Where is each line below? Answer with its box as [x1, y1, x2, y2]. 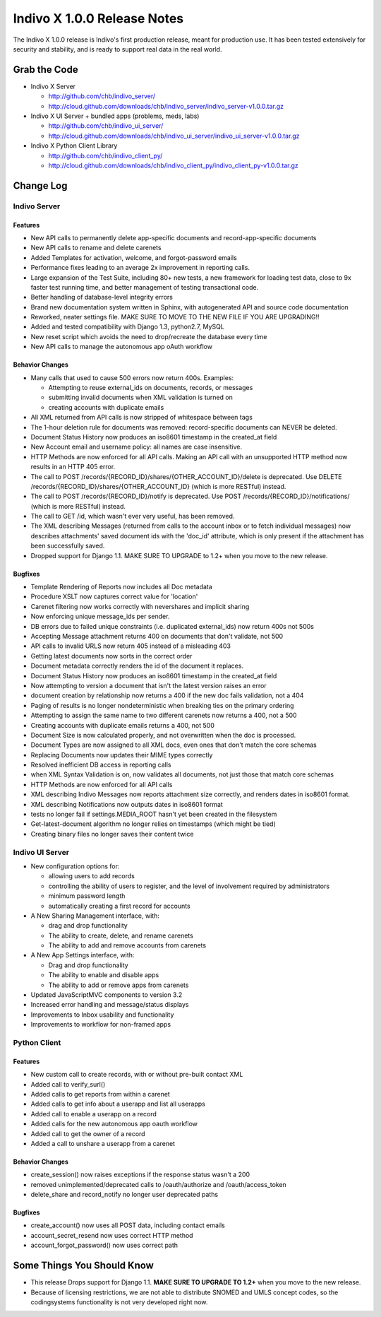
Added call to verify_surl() [30, 1080, 106, 1088]
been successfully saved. [30, 541, 105, 550]
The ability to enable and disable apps [48, 971, 159, 979]
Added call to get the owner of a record [30, 1129, 145, 1138]
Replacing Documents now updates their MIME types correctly [30, 750, 213, 759]
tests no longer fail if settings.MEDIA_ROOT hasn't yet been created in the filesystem [30, 810, 277, 819]
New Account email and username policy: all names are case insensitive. [30, 442, 243, 451]
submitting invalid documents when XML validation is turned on [48, 393, 233, 402]
